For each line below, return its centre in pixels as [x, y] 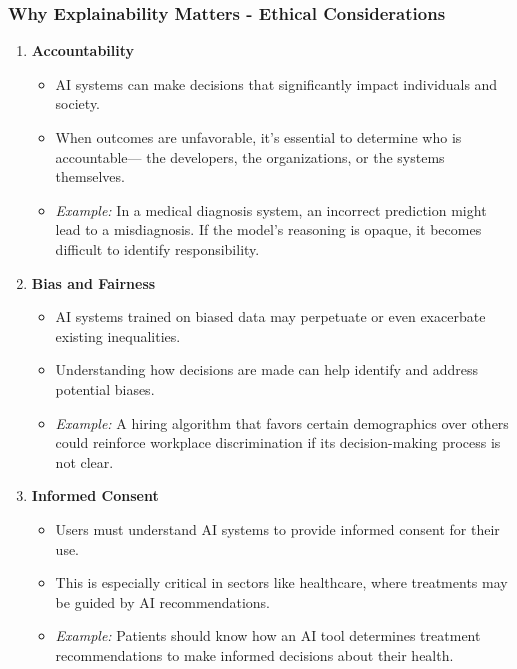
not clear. [84, 461]
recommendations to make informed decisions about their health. [254, 654]
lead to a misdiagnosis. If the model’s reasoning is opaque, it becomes [268, 229]
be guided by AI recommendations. [162, 601]
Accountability [83, 50]
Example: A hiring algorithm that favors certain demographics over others [282, 422]
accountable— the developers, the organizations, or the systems [250, 156]
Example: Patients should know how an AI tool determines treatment [268, 635]
